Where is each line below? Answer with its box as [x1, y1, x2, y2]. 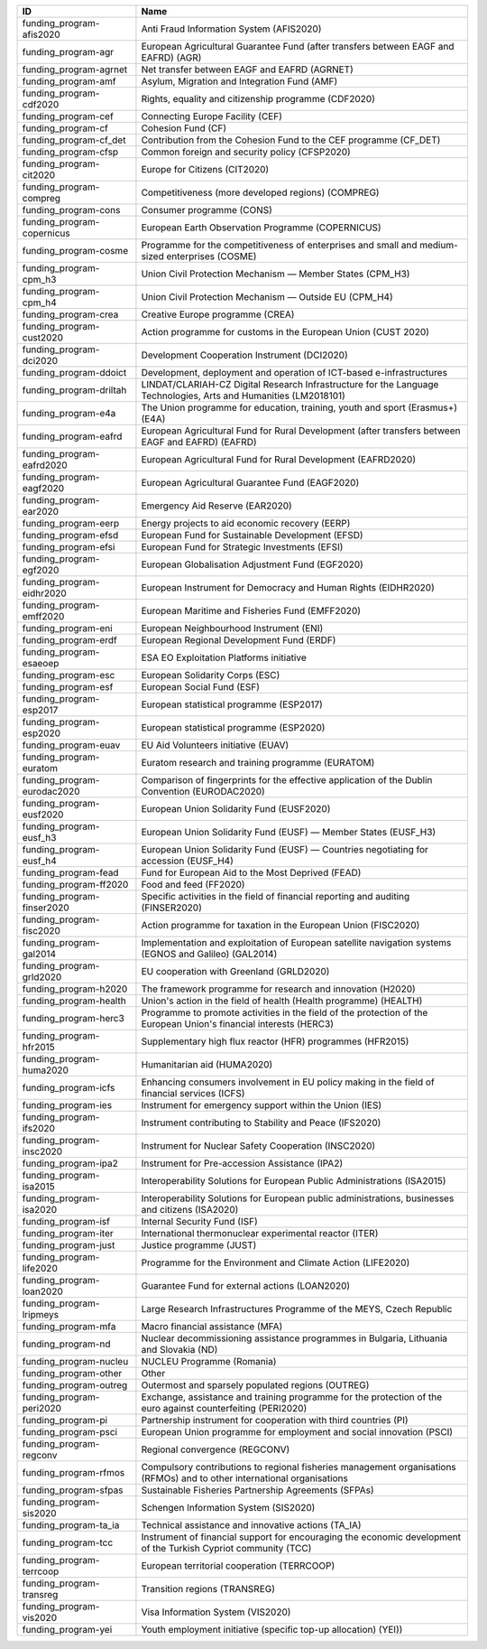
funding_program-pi [22, 1414, 108, 1426]
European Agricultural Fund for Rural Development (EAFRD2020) [141, 453, 417, 465]
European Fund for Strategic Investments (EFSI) [141, 541, 344, 553]
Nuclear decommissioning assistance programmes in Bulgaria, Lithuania [141, 1332, 448, 1345]
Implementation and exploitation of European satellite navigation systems [141, 936, 452, 948]
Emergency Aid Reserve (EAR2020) [141, 499, 292, 512]
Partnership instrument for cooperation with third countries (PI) [141, 1414, 409, 1426]
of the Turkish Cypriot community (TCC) [141, 1542, 312, 1554]
